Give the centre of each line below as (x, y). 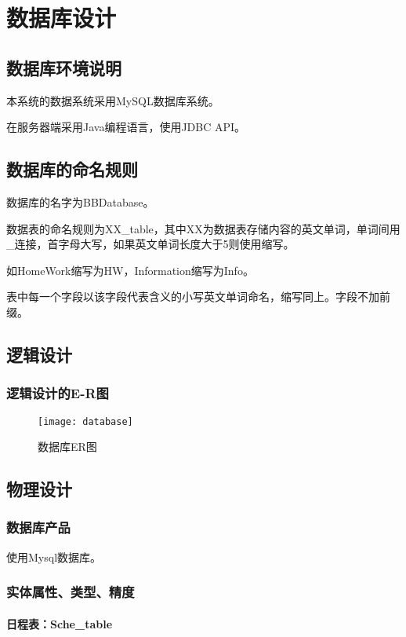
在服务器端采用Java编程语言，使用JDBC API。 (126, 127)
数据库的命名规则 (72, 169)
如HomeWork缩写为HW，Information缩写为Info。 (130, 270)
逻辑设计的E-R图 (58, 393)
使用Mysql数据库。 (54, 556)
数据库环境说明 (64, 67)
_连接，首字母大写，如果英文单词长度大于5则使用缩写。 (150, 244)
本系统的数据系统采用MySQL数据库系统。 (113, 100)
